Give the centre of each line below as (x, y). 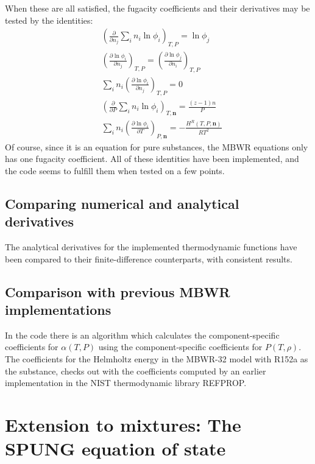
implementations (58, 309)
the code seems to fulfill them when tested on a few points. (115, 170)
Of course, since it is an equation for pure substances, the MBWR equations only (157, 146)
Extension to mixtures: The (123, 424)
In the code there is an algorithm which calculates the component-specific (142, 335)
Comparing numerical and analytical (122, 203)
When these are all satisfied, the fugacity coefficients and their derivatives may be (157, 8)
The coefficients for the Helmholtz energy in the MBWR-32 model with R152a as (157, 358)
